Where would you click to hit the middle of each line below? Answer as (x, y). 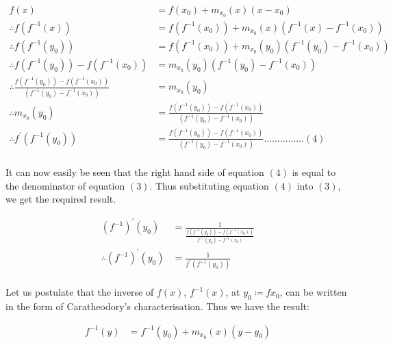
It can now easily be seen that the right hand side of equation (135, 171)
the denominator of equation (65, 185)
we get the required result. (61, 199)
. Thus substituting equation (209, 185)
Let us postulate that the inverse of (80, 292)
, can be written (313, 292)
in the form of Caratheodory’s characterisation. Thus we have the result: (157, 306)
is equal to (314, 171)
